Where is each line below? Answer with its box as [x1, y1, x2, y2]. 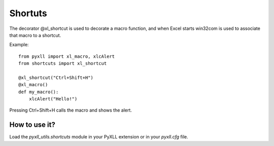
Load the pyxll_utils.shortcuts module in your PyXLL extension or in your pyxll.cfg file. [9, 134, 188, 140]
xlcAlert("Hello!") [28, 96, 78, 102]
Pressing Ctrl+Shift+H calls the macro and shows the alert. [9, 107, 132, 114]
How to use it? [9, 121, 55, 129]
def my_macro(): [18, 89, 59, 95]
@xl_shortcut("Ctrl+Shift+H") [18, 75, 94, 81]
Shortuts [9, 8, 48, 19]
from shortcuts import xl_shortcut [18, 61, 107, 66]
